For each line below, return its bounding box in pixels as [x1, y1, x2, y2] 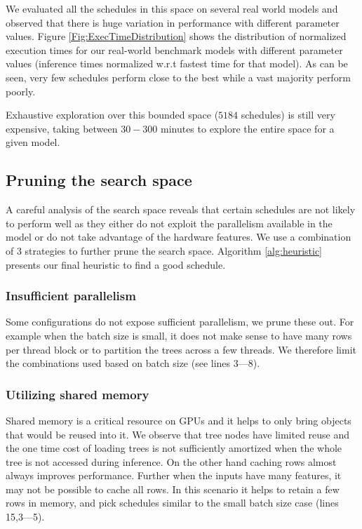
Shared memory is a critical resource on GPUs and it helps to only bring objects [6, 413, 351, 427]
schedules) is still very [241, 107, 335, 122]
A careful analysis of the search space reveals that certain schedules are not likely [6, 202, 356, 217]
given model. [6, 135, 60, 149]
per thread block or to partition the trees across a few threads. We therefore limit [6, 342, 356, 356]
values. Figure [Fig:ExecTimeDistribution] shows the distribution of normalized [6, 29, 347, 43]
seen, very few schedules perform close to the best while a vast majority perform [6, 69, 351, 84]
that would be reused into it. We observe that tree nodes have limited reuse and [6, 427, 350, 441]
